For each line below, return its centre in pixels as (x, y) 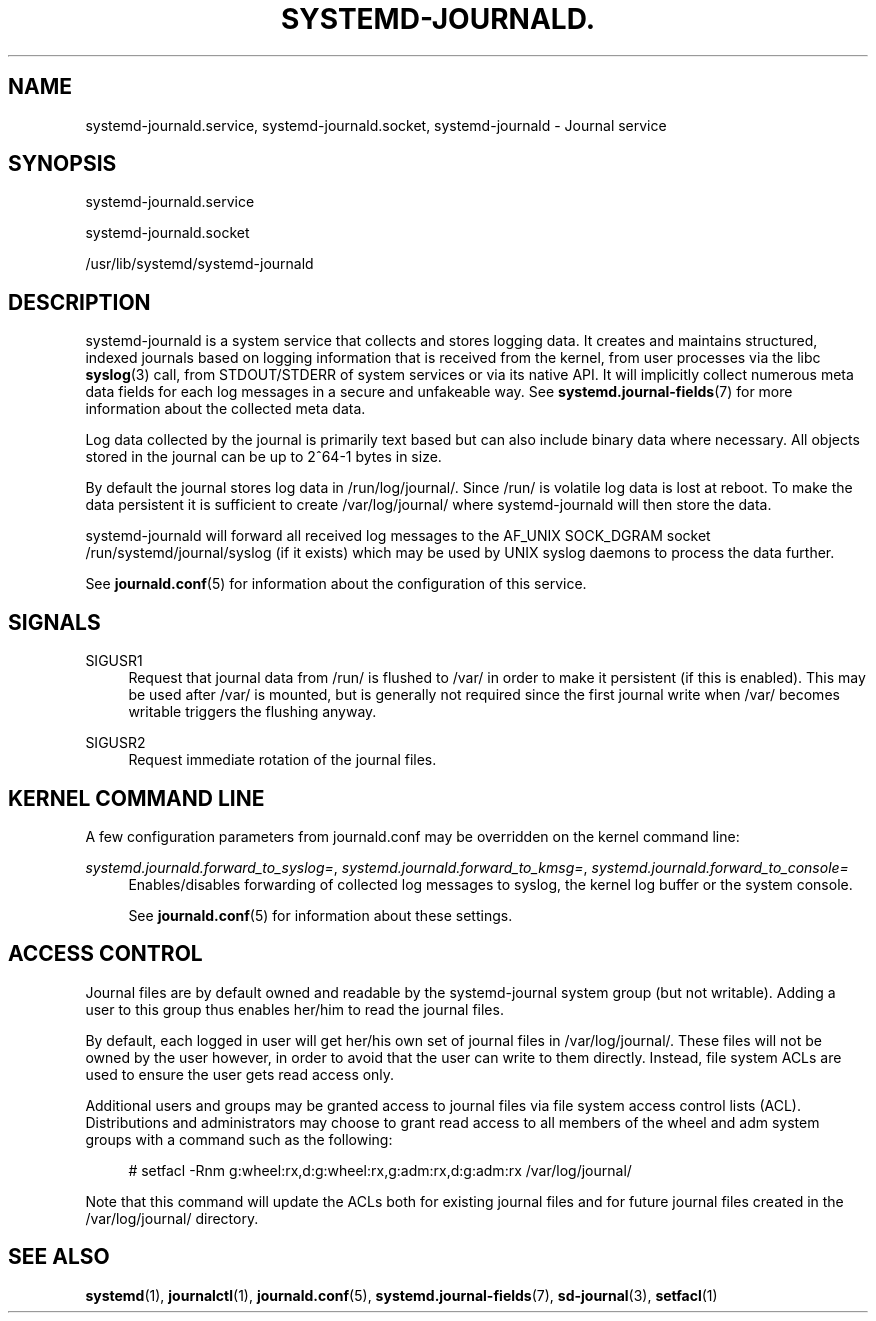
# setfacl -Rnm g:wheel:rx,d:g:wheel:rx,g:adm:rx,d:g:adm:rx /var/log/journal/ (380, 1170)
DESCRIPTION (79, 302)
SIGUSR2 (115, 743)
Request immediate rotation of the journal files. (282, 760)
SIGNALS (54, 622)
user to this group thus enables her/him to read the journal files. (294, 1009)
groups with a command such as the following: (239, 1139)
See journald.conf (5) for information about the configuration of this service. (336, 584)
